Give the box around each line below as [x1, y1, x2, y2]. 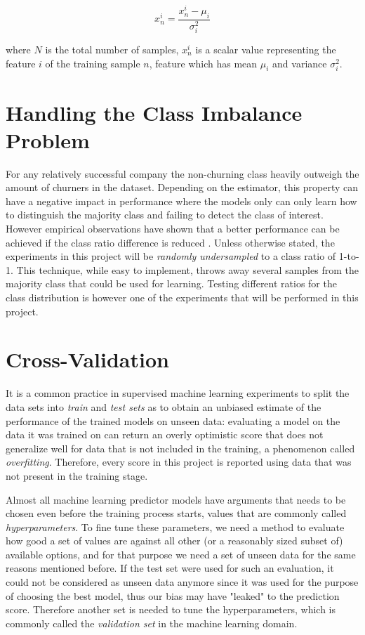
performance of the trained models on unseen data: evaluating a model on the [6, 413, 340, 428]
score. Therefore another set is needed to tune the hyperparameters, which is [6, 602, 336, 617]
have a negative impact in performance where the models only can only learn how [6, 193, 357, 208]
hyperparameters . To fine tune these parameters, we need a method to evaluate [6, 519, 345, 534]
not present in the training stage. [6, 468, 148, 483]
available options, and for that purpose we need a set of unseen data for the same [6, 546, 356, 561]
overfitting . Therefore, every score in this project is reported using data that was [6, 454, 352, 469]
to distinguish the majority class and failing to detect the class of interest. [6, 207, 324, 222]
